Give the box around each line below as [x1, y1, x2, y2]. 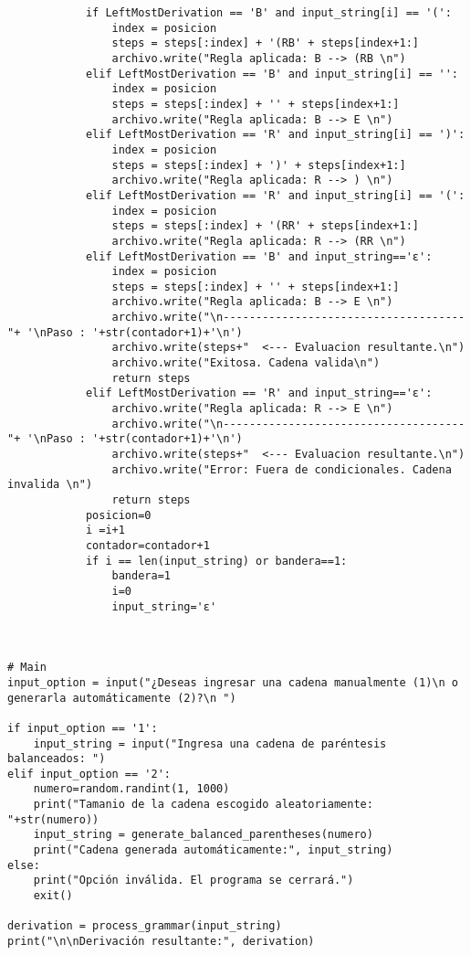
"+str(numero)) [7, 812, 99, 826]
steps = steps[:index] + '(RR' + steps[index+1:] [111, 219, 420, 233]
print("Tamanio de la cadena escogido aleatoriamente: [33, 798, 373, 812]
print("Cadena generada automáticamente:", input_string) [33, 844, 393, 857]
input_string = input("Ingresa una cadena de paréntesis [33, 737, 387, 750]
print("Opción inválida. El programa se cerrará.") [33, 874, 354, 887]
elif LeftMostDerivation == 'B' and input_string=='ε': [85, 249, 433, 263]
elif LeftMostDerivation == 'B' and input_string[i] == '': [85, 67, 458, 80]
